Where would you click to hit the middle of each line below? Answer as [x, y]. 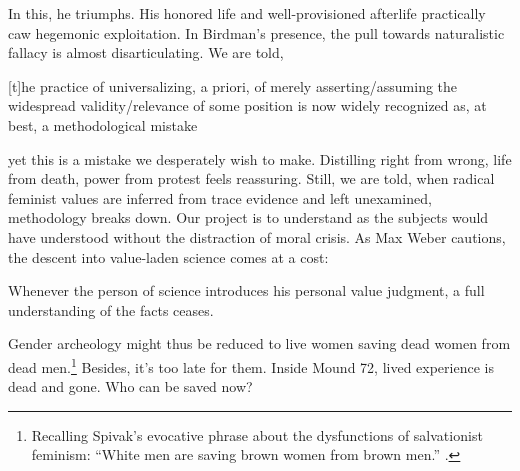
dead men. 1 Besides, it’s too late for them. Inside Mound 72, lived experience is [251, 365]
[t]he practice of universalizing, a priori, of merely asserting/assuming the [233, 85]
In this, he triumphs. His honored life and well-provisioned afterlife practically [247, 13]
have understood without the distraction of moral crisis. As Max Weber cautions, [257, 236]
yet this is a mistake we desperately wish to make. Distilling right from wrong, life [260, 158]
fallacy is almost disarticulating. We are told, [146, 52]
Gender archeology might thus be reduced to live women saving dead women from [259, 343]
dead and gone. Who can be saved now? [130, 386]
